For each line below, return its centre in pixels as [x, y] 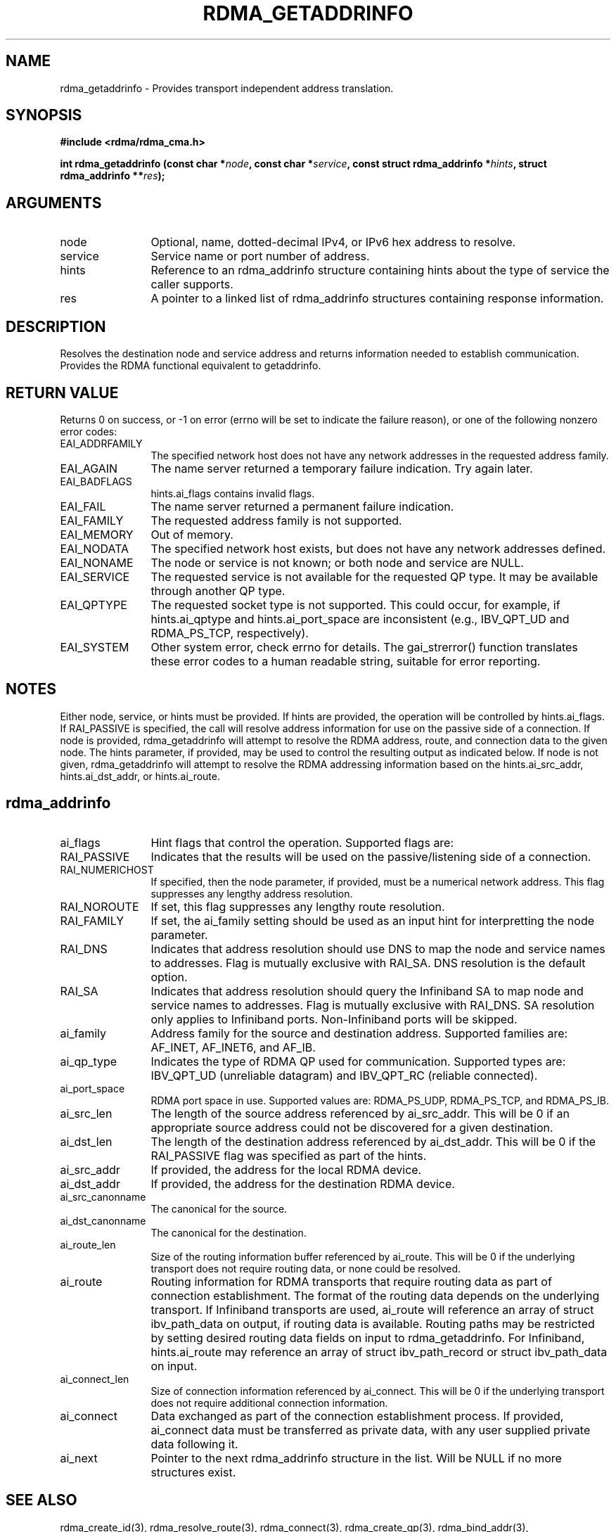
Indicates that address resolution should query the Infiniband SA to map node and [367, 991]
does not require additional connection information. [269, 1403]
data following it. [194, 1444]
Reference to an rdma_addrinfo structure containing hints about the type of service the [380, 270]
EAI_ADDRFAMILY [101, 443]
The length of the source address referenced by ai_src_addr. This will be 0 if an [360, 1113]
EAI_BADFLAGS [96, 481]
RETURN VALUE [62, 392]
